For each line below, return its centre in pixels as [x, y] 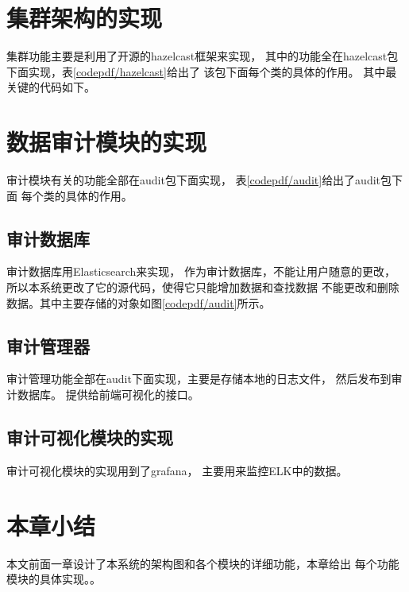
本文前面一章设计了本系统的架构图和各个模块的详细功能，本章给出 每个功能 [203, 563]
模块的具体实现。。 [54, 579]
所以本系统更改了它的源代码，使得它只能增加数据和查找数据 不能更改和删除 [203, 287]
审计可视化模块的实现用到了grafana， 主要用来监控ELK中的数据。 [177, 470]
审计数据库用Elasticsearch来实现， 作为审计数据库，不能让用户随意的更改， [201, 271]
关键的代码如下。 [51, 87]
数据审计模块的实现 [107, 142]
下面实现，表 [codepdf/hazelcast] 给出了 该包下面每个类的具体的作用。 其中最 [202, 71]
